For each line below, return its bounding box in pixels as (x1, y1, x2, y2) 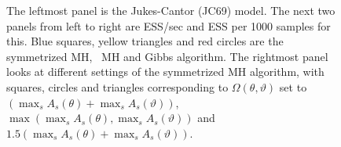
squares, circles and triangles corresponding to (6, 78, 229, 95)
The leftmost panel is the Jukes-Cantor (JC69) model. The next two (6, 2, 335, 18)
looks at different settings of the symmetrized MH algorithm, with (6, 63, 324, 80)
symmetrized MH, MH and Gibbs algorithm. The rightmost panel (6, 48, 328, 64)
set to (279, 78, 307, 95)
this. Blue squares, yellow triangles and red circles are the (6, 33, 284, 49)
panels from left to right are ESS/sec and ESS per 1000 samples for (6, 17, 331, 34)
